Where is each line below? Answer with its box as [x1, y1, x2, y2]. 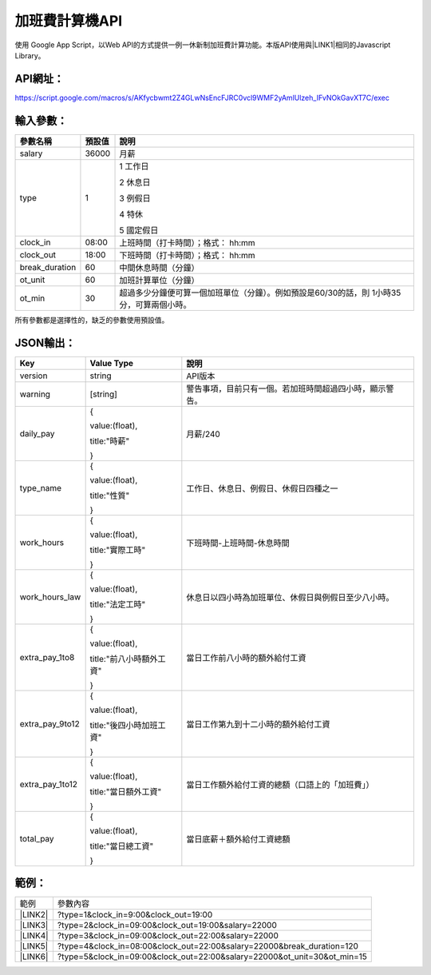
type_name [19, 482, 62, 493]
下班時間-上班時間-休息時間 [186, 537, 291, 548]
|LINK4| [19, 930, 49, 941]
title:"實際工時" [89, 544, 146, 555]
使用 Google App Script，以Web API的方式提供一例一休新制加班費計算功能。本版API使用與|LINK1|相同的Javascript [14, 40, 391, 50]
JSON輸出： [14, 336, 76, 349]
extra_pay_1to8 [19, 651, 75, 663]
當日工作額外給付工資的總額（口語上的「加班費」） [186, 779, 374, 790]
